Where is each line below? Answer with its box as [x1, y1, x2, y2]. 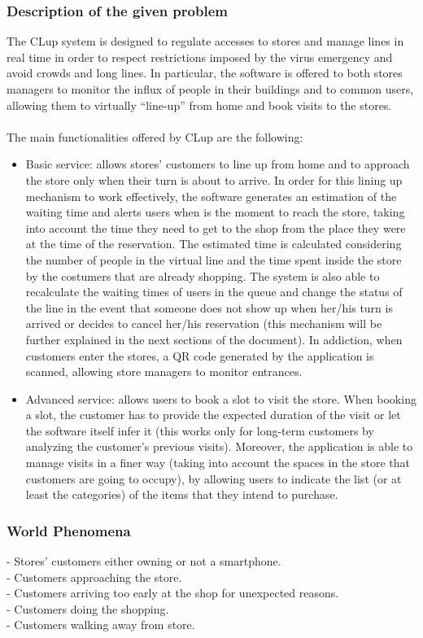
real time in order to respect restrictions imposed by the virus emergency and [7, 48, 393, 65]
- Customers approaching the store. [7, 568, 182, 585]
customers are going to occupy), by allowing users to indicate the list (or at [25, 470, 402, 487]
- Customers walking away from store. [7, 616, 195, 633]
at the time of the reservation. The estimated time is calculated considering [25, 235, 402, 252]
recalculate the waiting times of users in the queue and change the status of [25, 283, 403, 300]
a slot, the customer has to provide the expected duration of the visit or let [25, 406, 401, 423]
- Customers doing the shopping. [7, 600, 169, 617]
